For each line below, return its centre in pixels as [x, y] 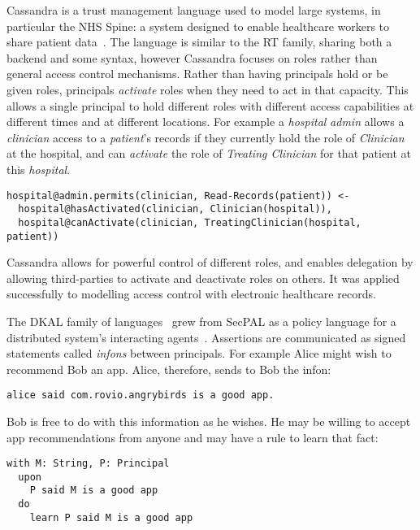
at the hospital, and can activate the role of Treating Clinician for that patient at [209, 153]
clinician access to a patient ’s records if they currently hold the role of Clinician [206, 137]
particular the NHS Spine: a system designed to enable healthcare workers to [198, 26]
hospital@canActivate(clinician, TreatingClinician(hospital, [190, 222]
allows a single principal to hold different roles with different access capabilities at [210, 105]
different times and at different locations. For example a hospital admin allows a [206, 122]
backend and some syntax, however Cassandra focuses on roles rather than [192, 57]
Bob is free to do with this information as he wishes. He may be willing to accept [209, 421]
